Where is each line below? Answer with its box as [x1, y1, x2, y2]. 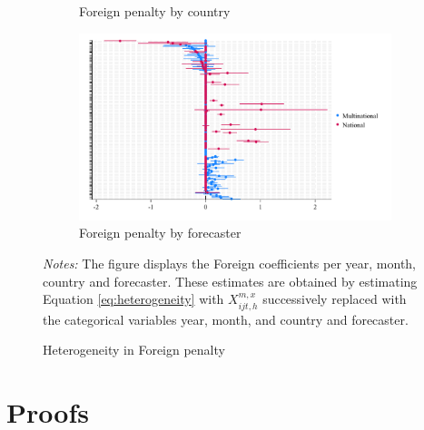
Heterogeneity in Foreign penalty [43, 340, 225, 359]
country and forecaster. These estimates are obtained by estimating [43, 271, 418, 290]
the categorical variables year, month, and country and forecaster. [43, 309, 409, 328]
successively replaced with [262, 289, 407, 308]
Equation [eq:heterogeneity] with [43, 289, 224, 308]
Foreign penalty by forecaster [79, 223, 242, 242]
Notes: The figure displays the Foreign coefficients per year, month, [43, 254, 417, 273]
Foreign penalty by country [79, 2, 231, 20]
